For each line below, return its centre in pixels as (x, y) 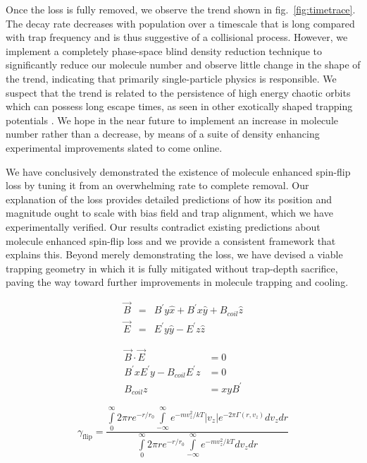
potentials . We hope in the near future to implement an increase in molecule (172, 120)
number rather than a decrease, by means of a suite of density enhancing (163, 134)
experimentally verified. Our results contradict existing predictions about (163, 226)
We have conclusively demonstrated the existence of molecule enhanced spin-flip (178, 171)
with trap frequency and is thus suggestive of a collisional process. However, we (177, 37)
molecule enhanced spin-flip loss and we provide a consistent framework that (171, 240)
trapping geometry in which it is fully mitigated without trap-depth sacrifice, (172, 268)
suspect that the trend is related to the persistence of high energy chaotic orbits (178, 92)
